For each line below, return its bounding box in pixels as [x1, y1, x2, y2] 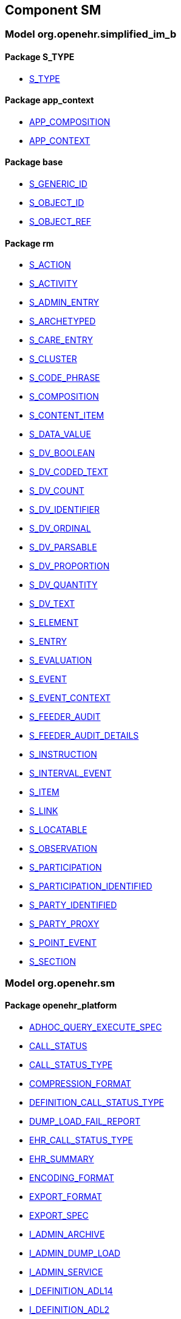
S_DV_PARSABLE [29, 542, 97, 553]
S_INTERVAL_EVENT [29, 768, 112, 779]
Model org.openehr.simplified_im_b [5, 28, 177, 41]
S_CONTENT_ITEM [29, 410, 104, 421]
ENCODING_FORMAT [29, 1172, 114, 1183]
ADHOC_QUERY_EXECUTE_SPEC [29, 1021, 162, 1032]
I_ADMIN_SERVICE [29, 1266, 103, 1277]
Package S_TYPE [5, 52, 75, 63]
